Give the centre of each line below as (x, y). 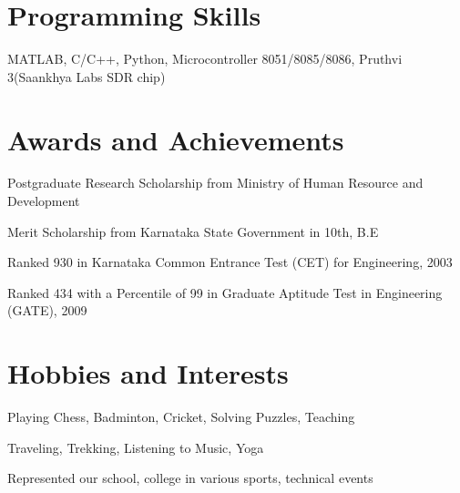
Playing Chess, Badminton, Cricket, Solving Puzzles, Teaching (181, 417)
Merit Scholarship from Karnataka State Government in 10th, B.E (193, 231)
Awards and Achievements (176, 139)
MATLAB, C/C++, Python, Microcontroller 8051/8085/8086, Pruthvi (205, 59)
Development (44, 201)
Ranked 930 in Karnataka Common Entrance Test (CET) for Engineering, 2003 (230, 262)
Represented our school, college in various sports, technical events (190, 478)
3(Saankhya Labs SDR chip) (87, 76)
